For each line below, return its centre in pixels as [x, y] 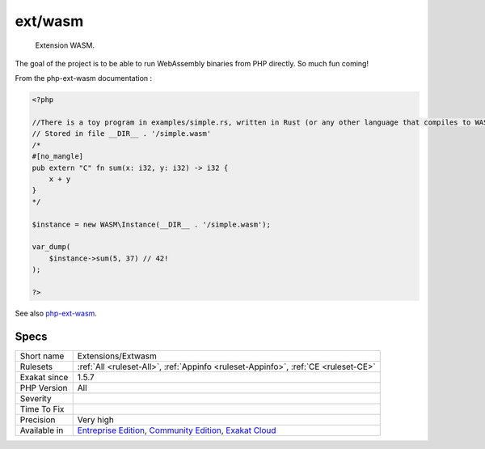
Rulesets [36, 366]
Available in [42, 430]
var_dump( [51, 247]
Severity [36, 398]
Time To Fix [42, 409]
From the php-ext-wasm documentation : [84, 78]
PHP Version [44, 388]
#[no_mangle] [58, 157]
